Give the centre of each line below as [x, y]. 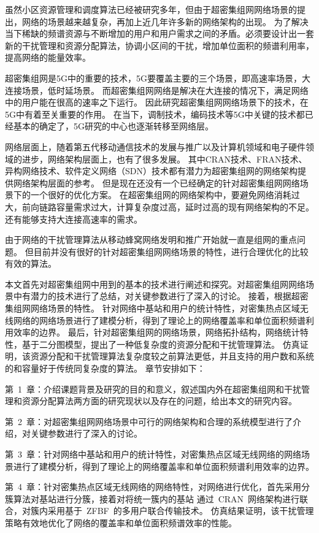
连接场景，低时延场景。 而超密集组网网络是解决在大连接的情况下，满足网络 [157, 90]
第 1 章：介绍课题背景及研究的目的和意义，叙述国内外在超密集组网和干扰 [153, 389]
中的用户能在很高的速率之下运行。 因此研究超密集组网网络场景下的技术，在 [157, 102]
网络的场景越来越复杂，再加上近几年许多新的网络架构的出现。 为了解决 [165, 21]
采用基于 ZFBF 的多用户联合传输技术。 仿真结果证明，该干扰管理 [181, 511]
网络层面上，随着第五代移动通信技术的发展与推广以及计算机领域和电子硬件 [155, 146]
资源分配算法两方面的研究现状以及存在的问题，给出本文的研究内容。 [159, 401]
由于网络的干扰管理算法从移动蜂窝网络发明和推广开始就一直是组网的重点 [151, 240]
